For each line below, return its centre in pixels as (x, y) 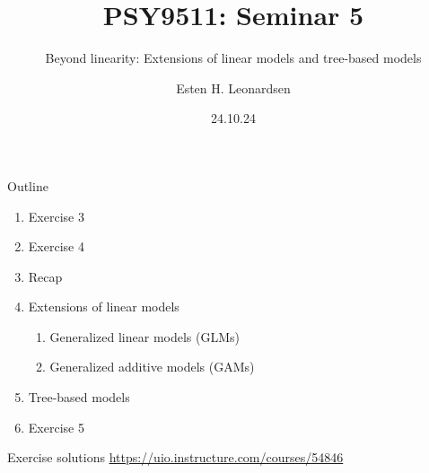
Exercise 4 (56, 246)
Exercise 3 (56, 216)
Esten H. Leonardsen (233, 88)
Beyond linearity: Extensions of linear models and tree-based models (233, 58)
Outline (28, 185)
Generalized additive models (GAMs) (152, 367)
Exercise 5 (56, 427)
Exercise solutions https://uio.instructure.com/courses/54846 (175, 457)
